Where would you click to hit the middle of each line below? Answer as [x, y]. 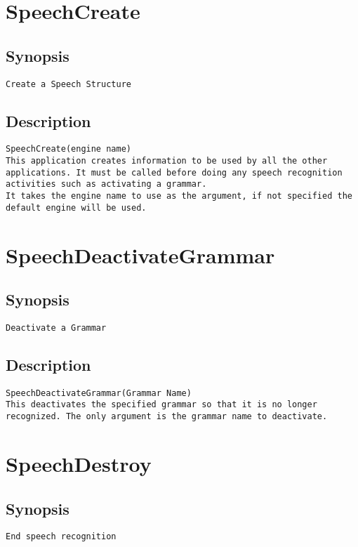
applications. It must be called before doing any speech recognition [174, 172]
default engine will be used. [76, 207]
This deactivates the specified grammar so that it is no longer [161, 405]
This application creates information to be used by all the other [167, 161]
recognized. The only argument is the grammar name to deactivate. [167, 417]
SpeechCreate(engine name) [68, 149]
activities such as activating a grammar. [106, 184]
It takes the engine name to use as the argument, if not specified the [179, 196]
